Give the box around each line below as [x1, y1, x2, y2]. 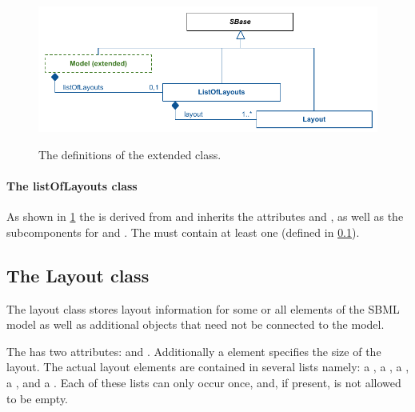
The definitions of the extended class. [38, 146, 221, 162]
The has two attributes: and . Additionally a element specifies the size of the [6, 342, 381, 359]
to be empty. [6, 390, 68, 406]
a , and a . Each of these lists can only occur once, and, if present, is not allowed [6, 374, 401, 390]
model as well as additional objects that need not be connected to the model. [6, 316, 385, 333]
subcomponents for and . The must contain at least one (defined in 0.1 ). [6, 223, 360, 240]
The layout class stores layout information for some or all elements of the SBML [6, 300, 400, 317]
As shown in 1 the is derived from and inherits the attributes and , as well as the [6, 208, 404, 225]
